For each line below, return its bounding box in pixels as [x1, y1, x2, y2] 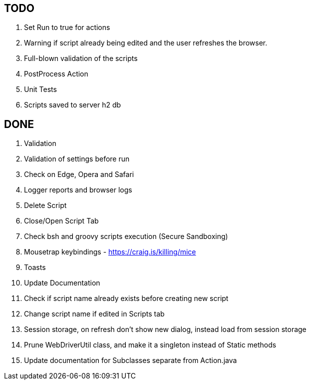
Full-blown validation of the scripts [24, 54, 138, 63]
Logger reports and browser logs [24, 185, 132, 194]
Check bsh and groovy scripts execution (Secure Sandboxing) [24, 232, 228, 241]
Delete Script [24, 201, 67, 210]
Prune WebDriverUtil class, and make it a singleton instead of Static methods [24, 340, 277, 349]
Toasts [24, 263, 46, 272]
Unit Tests [24, 85, 57, 94]
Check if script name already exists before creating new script [24, 294, 229, 303]
